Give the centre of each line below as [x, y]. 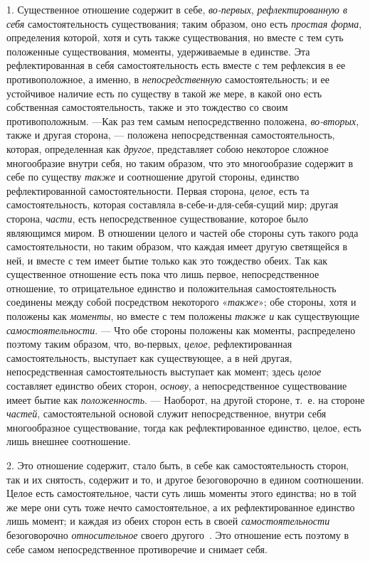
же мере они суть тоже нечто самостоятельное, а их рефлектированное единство [181, 507]
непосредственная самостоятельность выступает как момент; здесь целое [164, 372]
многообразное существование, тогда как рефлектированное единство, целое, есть [184, 427]
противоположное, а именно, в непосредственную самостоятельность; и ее [168, 79]
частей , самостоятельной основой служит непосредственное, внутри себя [166, 413]
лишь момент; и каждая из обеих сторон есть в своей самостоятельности [168, 521]
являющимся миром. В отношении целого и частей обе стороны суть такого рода [183, 232]
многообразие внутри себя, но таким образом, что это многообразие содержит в [180, 162]
